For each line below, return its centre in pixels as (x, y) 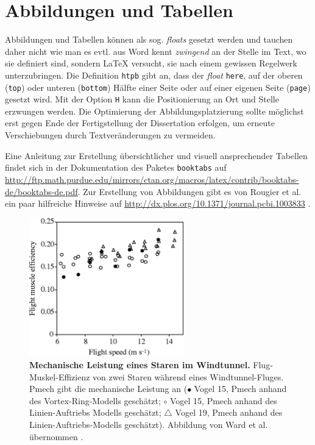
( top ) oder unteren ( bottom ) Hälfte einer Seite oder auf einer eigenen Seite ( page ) (158, 87)
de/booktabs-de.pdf (41, 191)
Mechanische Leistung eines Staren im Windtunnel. (140, 365)
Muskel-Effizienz (60, 376)
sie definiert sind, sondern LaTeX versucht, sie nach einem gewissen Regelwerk (151, 63)
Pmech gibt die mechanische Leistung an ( (108, 389)
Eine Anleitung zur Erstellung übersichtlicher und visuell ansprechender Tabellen (156, 155)
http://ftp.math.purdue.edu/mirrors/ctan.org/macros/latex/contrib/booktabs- (152, 179)
